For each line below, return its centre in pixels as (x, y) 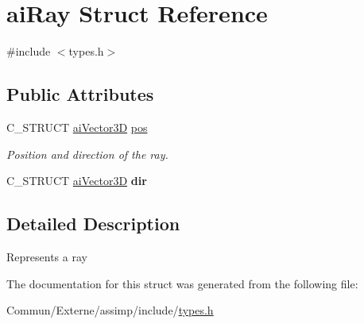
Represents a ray (47, 256)
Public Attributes (80, 94)
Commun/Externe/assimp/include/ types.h (110, 310)
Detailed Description (93, 224)
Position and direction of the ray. (87, 154)
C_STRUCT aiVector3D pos (77, 127)
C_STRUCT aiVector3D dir (77, 181)
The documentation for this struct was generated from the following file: (182, 283)
